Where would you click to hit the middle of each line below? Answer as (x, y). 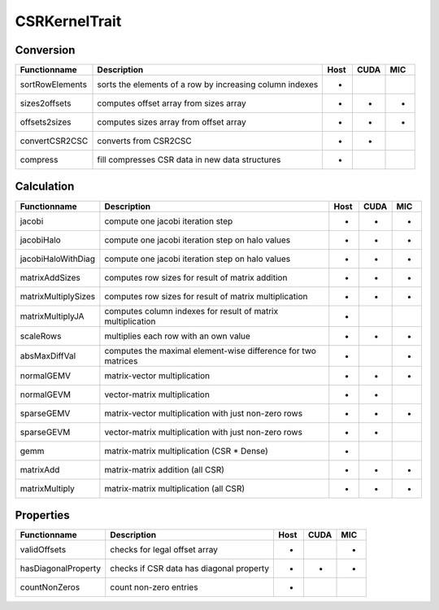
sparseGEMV (45, 413)
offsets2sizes (46, 122)
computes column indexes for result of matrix (191, 311)
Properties (42, 515)
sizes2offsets (46, 103)
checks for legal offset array (164, 550)
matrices (121, 360)
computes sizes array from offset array (172, 122)
